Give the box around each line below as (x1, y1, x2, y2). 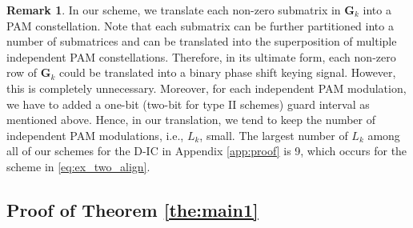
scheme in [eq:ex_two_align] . (6, 158, 150, 174)
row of (6, 64, 38, 81)
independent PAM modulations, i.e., (6, 126, 184, 143)
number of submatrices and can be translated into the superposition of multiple (6, 33, 397, 50)
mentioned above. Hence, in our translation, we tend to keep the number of (6, 111, 376, 128)
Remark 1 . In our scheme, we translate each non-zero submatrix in (6, 2, 341, 18)
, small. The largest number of (199, 126, 348, 143)
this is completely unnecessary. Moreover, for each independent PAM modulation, (6, 79, 407, 96)
